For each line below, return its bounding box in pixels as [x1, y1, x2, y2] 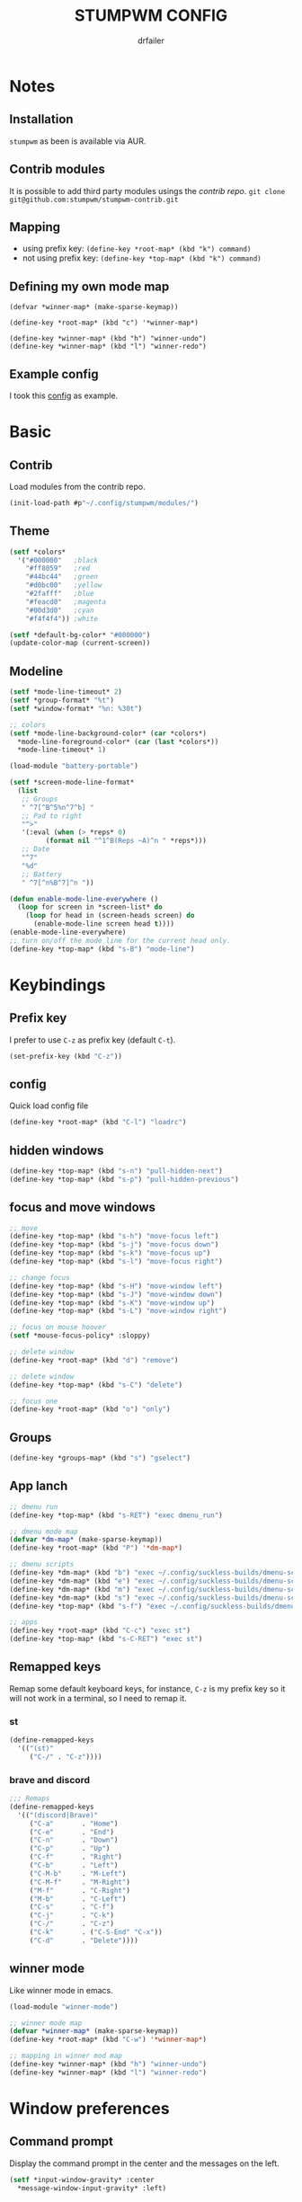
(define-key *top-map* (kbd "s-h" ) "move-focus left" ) [9, 1232, 219, 1241]
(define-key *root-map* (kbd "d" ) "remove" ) [9, 1355, 179, 1364]
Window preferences [9, 2098, 170, 2118]
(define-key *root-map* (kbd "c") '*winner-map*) [9, 318, 200, 328]
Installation [9, 111, 74, 127]
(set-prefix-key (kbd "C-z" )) [9, 1052, 123, 1061]
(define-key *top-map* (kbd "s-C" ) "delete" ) [9, 1381, 182, 1390]
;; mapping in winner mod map [9, 2051, 123, 2061]
